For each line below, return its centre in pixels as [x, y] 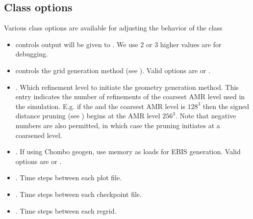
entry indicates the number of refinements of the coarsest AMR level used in [130, 96]
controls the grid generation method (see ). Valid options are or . [113, 70]
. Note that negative [206, 116]
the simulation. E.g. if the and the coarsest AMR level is [100, 106]
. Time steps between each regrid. [66, 210]
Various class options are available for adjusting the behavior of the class [113, 28]
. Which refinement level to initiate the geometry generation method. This [127, 87]
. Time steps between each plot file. [69, 178]
